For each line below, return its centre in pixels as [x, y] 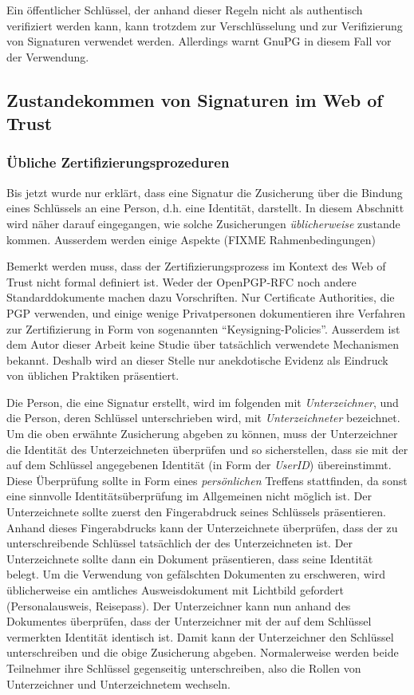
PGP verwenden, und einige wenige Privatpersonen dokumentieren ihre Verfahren [206, 312]
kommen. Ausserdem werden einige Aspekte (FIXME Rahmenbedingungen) [191, 239]
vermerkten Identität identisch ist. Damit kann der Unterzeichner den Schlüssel [200, 636]
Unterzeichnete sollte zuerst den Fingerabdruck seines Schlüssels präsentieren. [196, 512]
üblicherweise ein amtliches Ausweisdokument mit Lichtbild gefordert [175, 590]
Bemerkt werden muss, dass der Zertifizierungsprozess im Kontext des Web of [196, 266]
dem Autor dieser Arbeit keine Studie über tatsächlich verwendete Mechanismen [203, 344]
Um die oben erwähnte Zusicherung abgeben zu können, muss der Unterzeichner [202, 434]
